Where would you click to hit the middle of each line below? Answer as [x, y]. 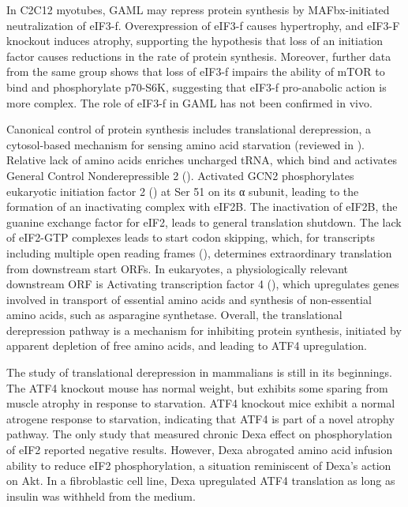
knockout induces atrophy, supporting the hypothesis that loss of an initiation [195, 41]
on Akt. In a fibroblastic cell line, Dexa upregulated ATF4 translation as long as [201, 481]
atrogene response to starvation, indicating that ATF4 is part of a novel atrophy [200, 418]
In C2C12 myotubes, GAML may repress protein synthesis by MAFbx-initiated [198, 9]
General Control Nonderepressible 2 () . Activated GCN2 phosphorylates [180, 175]
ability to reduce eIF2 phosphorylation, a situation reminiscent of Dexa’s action [199, 465]
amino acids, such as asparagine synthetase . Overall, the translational [174, 315]
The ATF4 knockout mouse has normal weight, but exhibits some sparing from [197, 387]
